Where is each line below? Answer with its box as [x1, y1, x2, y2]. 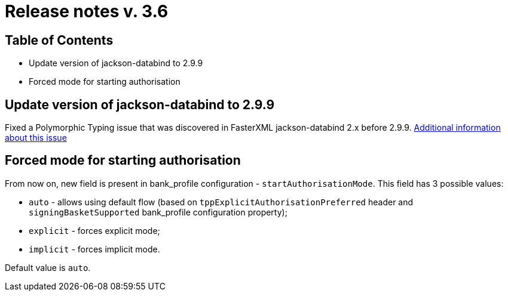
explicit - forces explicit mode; [29, 225, 160, 236]
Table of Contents [5, 32, 114, 48]
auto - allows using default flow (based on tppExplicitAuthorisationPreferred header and [29, 196, 414, 207]
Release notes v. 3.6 [5, 1, 169, 21]
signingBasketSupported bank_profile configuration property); [29, 206, 287, 217]
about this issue [5, 132, 67, 143]
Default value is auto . [5, 262, 91, 273]
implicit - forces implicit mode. [29, 243, 160, 254]
